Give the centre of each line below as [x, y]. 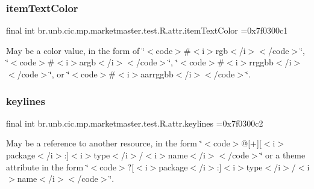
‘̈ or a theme [283, 155]
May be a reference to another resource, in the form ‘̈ [104, 143]
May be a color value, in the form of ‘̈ [75, 50]
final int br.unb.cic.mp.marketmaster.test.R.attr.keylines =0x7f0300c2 [135, 123]
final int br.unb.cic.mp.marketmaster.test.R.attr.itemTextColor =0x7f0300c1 [147, 30]
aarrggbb [157, 74]
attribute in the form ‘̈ [47, 166]
